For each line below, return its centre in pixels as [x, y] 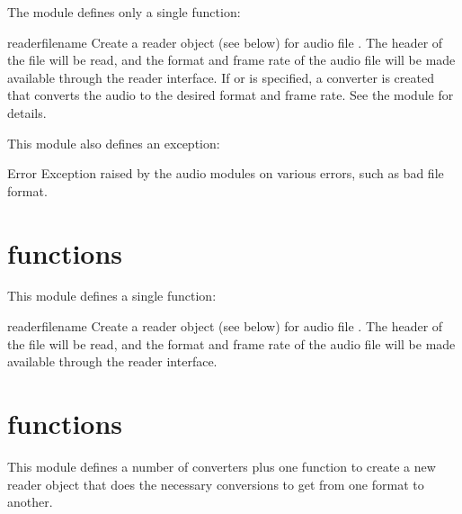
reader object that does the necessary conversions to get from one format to [216, 484]
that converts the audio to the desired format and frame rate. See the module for [231, 95]
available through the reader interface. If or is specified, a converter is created [221, 77]
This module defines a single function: [112, 296]
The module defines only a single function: [124, 12]
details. [27, 112]
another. [30, 502]
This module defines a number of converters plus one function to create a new [222, 466]
